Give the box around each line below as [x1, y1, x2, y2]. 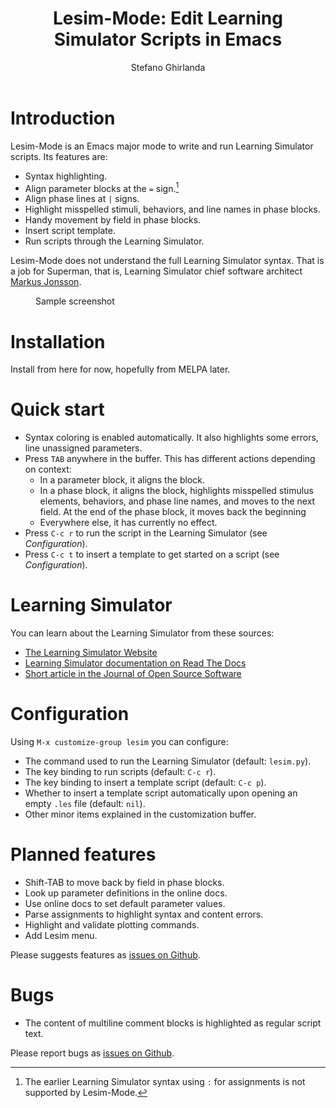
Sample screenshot [35, 295, 115, 307]
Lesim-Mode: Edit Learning [53, 7, 283, 30]
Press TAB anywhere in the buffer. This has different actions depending [24, 453, 316, 465]
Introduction [10, 107, 116, 129]
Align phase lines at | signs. [24, 193, 140, 205]
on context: [24, 463, 72, 476]
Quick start [10, 398, 105, 421]
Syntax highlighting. [24, 170, 108, 182]
